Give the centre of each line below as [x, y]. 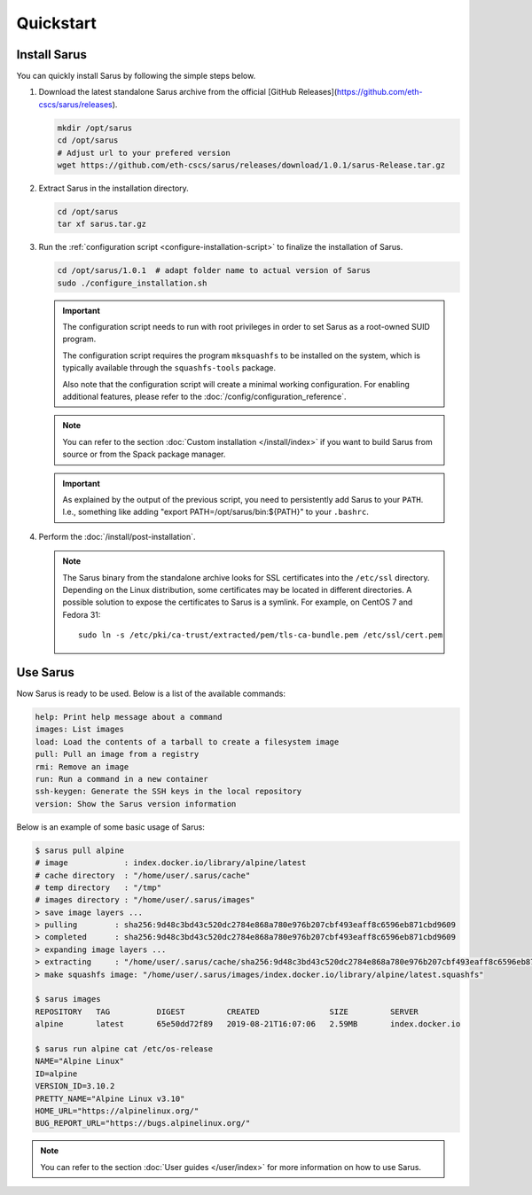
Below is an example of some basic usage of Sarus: [111, 827]
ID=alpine [56, 1074]
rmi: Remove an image [82, 766]
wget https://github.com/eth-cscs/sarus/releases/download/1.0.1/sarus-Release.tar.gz [251, 165]
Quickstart [57, 23]
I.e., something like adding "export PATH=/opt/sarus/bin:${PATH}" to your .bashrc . [216, 512]
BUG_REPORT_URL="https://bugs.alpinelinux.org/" [143, 1123]
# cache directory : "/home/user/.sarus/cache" [143, 875]
